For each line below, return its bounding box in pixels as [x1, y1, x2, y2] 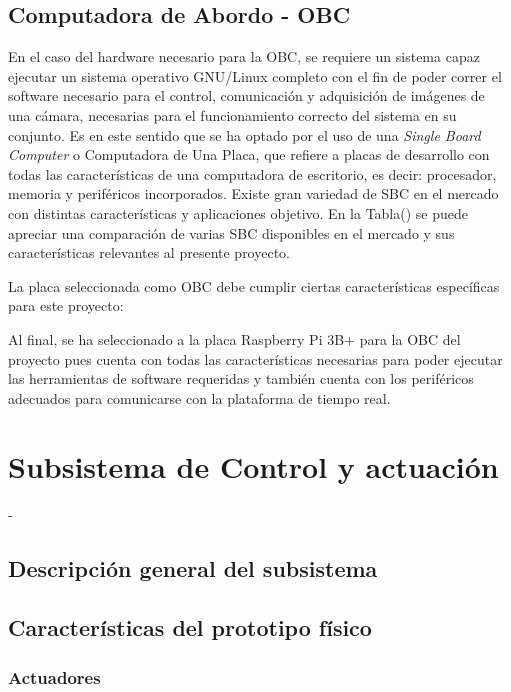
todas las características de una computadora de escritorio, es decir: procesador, [8, 163, 497, 184]
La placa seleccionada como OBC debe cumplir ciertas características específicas [8, 275, 500, 296]
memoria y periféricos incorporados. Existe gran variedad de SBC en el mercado [8, 183, 499, 204]
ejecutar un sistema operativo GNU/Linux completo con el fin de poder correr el [8, 65, 502, 86]
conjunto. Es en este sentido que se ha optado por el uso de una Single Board [8, 124, 481, 145]
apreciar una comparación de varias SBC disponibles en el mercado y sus [8, 222, 455, 243]
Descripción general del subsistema [8, 553, 378, 584]
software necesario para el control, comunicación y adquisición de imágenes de [8, 85, 485, 106]
